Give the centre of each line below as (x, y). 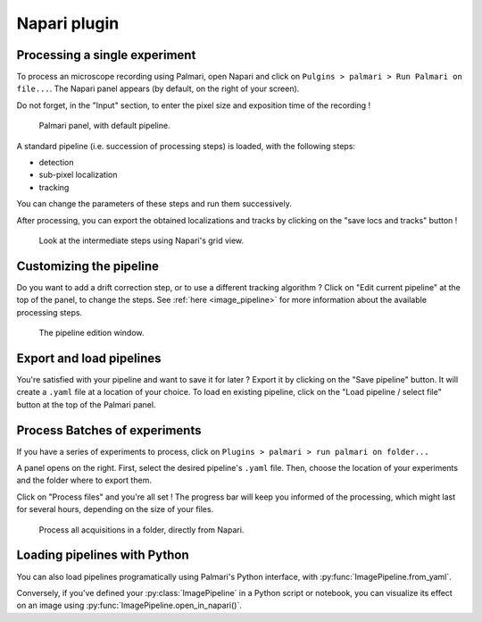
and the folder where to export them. (84, 480)
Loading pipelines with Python (103, 555)
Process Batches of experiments (109, 430)
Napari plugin (68, 23)
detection (56, 163)
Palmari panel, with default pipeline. (104, 126)
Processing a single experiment (106, 55)
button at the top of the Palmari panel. (86, 404)
